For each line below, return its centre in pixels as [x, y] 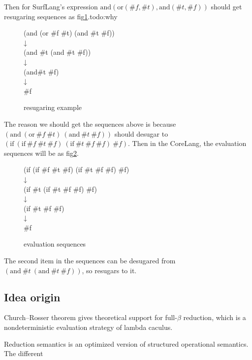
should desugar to [141, 133]
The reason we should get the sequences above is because [90, 124]
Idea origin [32, 297]
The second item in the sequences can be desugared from [90, 261]
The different [24, 353]
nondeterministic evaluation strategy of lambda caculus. [88, 327]
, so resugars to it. [109, 270]
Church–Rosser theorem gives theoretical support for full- [91, 317]
